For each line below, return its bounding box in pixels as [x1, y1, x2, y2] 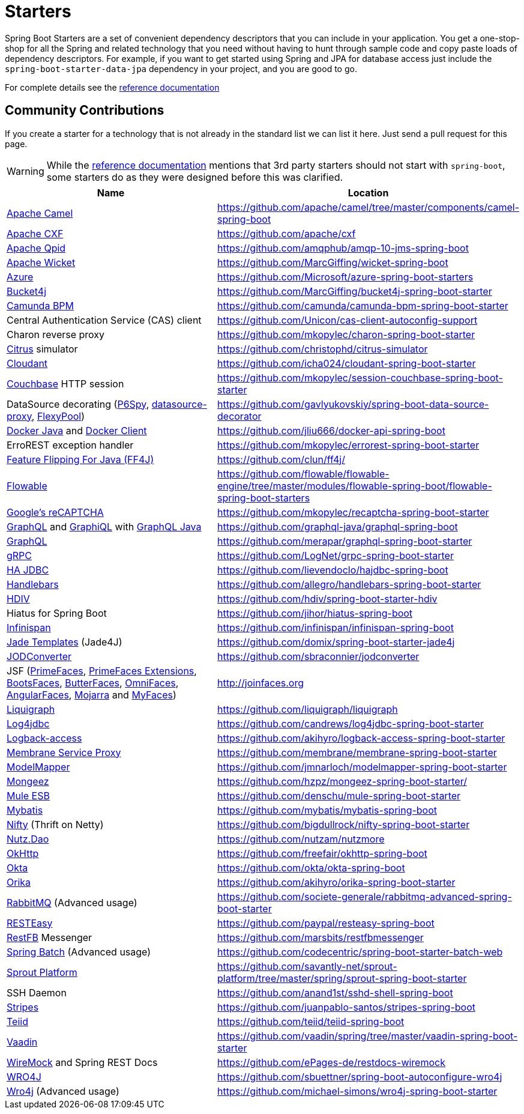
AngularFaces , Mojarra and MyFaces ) [7, 688, 176, 701]
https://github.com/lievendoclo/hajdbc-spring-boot [217, 563, 448, 576]
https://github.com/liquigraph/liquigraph [217, 703, 398, 715]
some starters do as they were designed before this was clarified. [46, 171, 343, 183]
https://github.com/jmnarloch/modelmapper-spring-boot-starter [217, 760, 507, 773]
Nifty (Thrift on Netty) [7, 818, 104, 831]
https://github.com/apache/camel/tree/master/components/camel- [217, 201, 519, 213]
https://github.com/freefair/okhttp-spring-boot [217, 847, 427, 859]
